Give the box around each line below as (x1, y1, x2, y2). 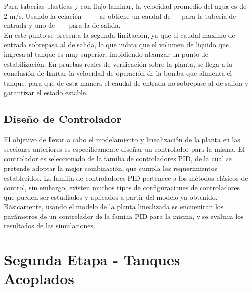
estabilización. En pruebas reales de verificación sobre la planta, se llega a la (4, 58, 233, 69)
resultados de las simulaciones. (4, 220, 95, 231)
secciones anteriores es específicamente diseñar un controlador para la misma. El (4, 144, 245, 154)
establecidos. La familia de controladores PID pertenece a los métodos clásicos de (4, 172, 248, 183)
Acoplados (4, 268, 75, 289)
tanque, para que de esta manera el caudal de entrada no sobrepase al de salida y (4, 77, 249, 88)
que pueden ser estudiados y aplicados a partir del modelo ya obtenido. (4, 192, 218, 202)
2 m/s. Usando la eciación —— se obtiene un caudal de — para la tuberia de (4, 10, 236, 21)
